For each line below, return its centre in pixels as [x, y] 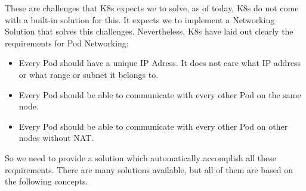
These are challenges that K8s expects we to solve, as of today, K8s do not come [152, 8]
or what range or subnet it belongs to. [89, 74]
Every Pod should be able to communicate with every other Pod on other [153, 126]
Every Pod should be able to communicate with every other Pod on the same [160, 94]
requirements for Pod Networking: [67, 43]
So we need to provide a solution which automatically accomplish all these [140, 157]
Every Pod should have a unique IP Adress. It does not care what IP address [160, 63]
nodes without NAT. [56, 138]
